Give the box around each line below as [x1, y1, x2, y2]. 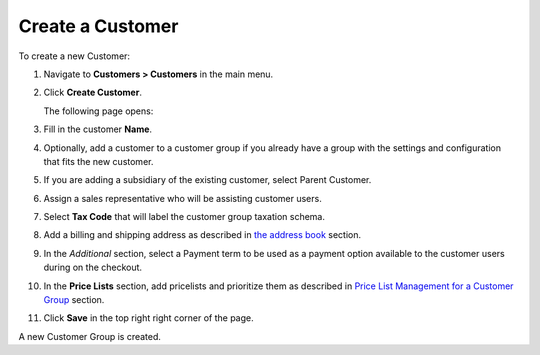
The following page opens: [43, 105, 154, 117]
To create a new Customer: [18, 50, 130, 62]
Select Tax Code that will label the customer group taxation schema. [43, 211, 325, 223]
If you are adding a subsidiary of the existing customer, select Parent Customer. [43, 174, 372, 186]
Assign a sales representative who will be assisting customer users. [43, 192, 322, 204]
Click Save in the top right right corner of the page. [43, 312, 254, 324]
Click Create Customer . [43, 86, 142, 99]
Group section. [43, 294, 105, 306]
